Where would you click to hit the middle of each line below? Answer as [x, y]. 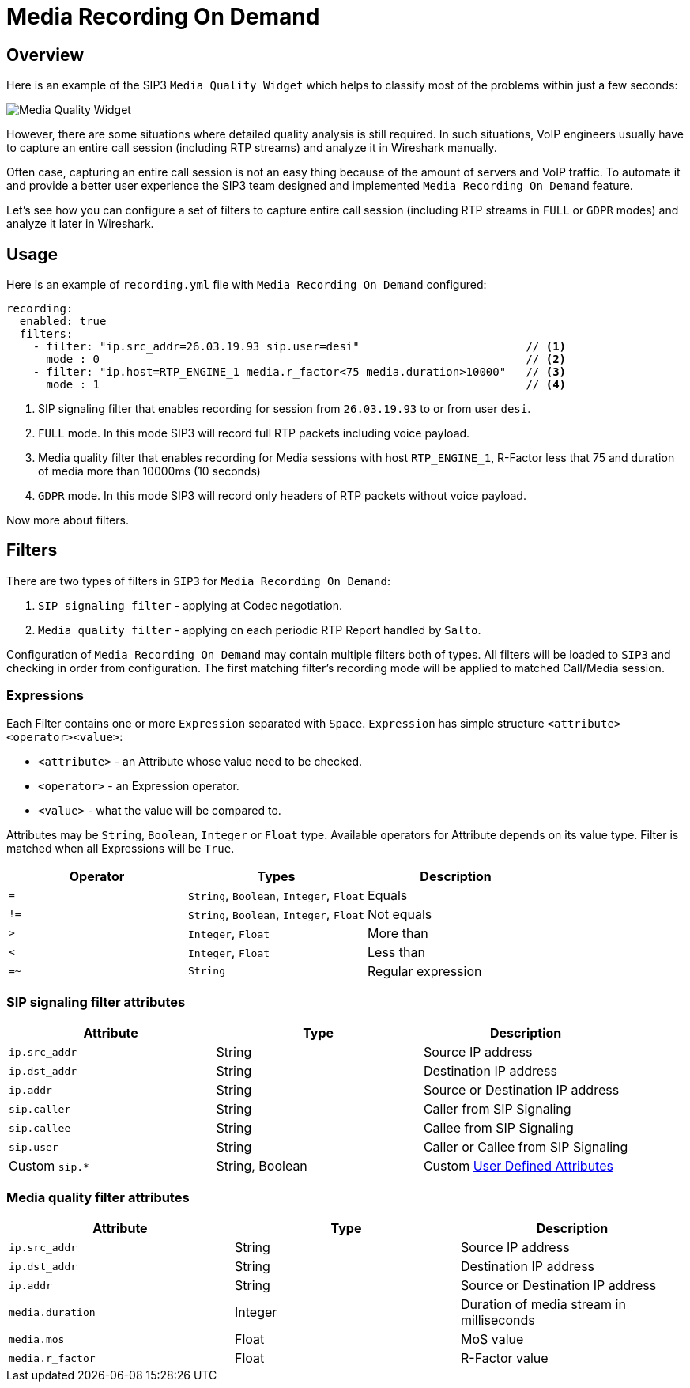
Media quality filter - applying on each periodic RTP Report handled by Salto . [260, 630]
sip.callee [40, 1128]
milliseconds [498, 1320]
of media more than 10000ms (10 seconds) [149, 471]
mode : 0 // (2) [306, 359]
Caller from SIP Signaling [497, 1109]
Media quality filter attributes [98, 1197]
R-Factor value [504, 1358]
